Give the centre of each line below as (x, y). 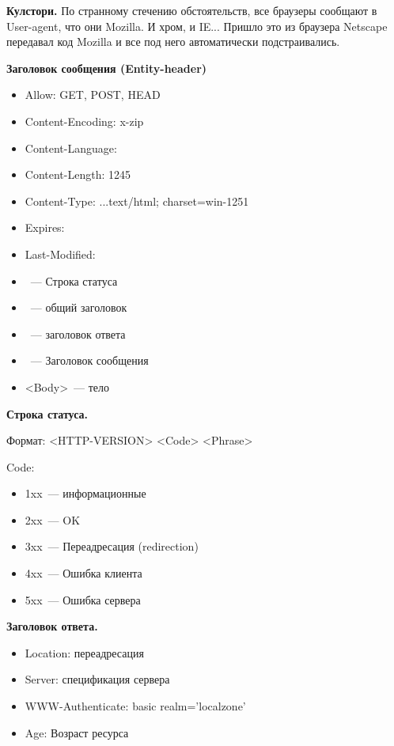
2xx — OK (53, 519)
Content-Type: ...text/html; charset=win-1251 (137, 201)
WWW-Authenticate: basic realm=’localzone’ (135, 706)
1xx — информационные (85, 493)
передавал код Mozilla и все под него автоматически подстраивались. (173, 42)
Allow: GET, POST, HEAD (93, 95)
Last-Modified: (60, 254)
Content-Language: (71, 148)
